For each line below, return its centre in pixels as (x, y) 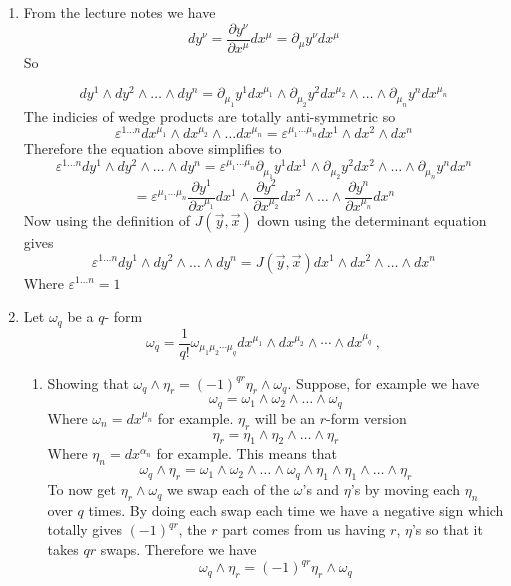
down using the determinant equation (372, 219)
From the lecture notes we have (119, 12)
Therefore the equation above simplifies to (152, 148)
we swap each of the (228, 489)
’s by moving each (405, 489)
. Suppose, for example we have (383, 382)
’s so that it (447, 529)
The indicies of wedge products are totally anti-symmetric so (209, 115)
